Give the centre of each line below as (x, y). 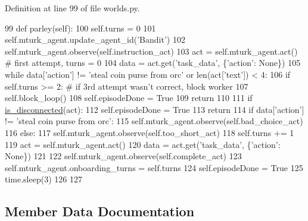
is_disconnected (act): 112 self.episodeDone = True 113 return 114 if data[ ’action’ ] (155, 109)
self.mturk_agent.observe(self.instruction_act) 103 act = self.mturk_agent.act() (151, 51)
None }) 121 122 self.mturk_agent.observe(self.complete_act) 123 (123, 156)
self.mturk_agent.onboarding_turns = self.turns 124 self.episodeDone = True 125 (154, 167)
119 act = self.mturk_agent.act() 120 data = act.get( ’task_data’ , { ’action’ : (143, 144)
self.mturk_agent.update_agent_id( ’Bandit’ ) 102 (95, 40)
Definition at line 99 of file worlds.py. (72, 8)
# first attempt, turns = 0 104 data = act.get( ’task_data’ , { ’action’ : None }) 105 (153, 63)
